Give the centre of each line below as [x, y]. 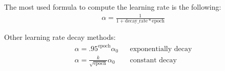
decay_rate [136, 21]
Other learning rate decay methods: [60, 37]
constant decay [153, 60]
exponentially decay [161, 49]
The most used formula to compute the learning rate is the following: [113, 7]
